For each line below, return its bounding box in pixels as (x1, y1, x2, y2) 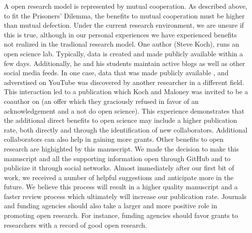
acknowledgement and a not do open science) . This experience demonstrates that (4, 105, 245, 116)
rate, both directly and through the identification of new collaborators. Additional (4, 124, 248, 134)
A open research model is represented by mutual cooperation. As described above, (4, 1, 248, 11)
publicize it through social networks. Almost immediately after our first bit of (4, 163, 234, 173)
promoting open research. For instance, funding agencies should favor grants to (4, 210, 238, 220)
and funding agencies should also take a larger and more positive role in (4, 200, 217, 211)
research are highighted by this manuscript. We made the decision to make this (4, 143, 239, 153)
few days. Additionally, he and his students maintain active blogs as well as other (4, 58, 245, 68)
